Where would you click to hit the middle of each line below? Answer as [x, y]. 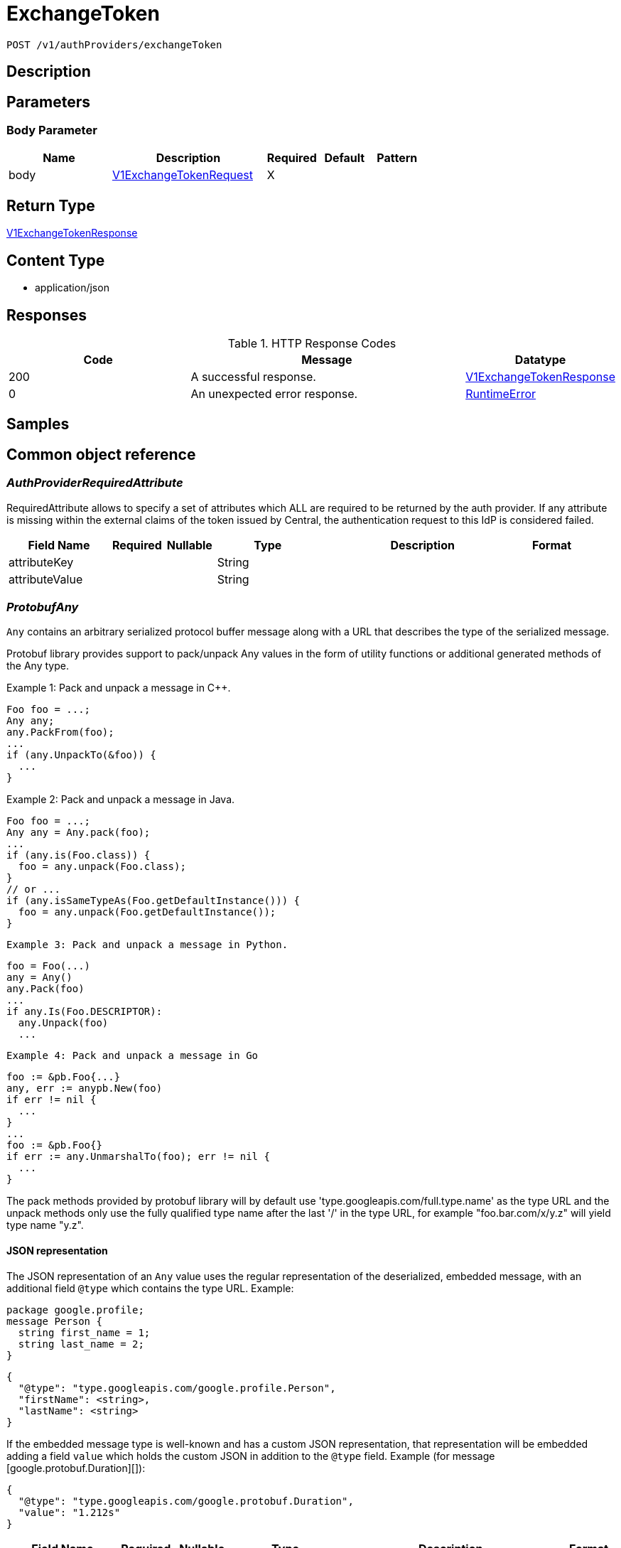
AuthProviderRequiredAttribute [95, 483]
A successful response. [253, 376]
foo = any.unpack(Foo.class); [102, 867]
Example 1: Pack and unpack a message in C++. [119, 688]
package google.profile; [75, 1310]
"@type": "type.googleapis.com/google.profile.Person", [177, 1388]
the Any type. [38, 666]
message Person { [54, 1321]
